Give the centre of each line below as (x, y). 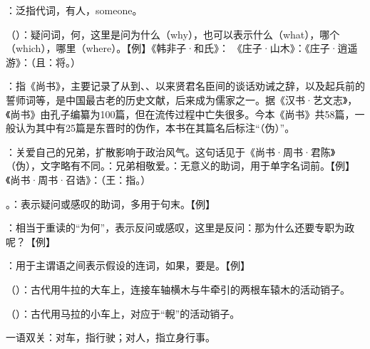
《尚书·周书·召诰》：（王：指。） (78, 179)
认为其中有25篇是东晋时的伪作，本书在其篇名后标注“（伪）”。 (155, 128)
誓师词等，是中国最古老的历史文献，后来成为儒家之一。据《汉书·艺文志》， (182, 99)
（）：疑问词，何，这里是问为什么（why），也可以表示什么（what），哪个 (173, 34)
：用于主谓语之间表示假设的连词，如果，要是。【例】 (128, 265)
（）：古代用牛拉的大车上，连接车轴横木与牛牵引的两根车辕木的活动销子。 (178, 289)
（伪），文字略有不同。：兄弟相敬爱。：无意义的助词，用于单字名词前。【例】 (180, 166)
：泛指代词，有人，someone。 (74, 10)
